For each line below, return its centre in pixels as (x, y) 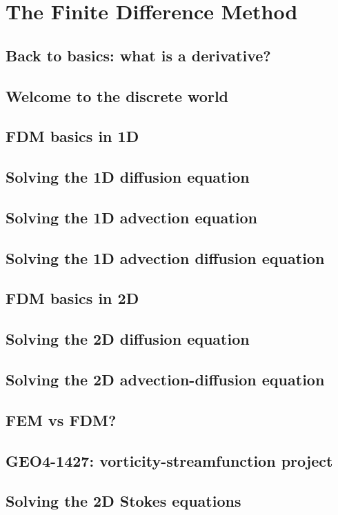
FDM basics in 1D (72, 136)
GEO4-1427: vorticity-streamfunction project (169, 460)
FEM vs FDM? (61, 420)
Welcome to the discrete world (117, 95)
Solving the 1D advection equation (131, 217)
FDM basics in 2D (72, 298)
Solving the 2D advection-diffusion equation (165, 380)
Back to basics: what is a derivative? (138, 55)
